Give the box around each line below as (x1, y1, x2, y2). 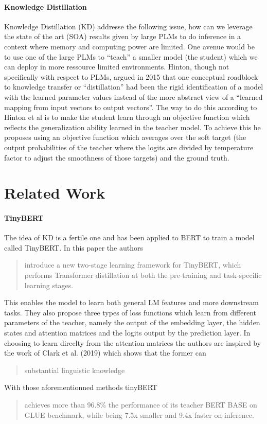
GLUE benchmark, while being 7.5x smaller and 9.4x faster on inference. (24, 409, 254, 420)
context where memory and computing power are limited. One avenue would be (4, 41, 255, 51)
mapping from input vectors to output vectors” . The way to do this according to (4, 101, 257, 112)
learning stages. (24, 279, 74, 290)
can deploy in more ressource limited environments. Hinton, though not (4, 61, 229, 72)
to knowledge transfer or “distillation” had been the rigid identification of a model (4, 81, 263, 92)
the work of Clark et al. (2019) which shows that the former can (4, 347, 206, 358)
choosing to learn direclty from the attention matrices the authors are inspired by (4, 337, 261, 348)
